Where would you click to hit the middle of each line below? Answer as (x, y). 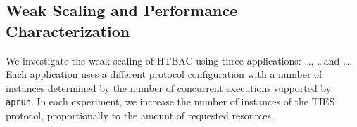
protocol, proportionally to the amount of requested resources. (140, 115)
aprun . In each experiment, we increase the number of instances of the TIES (170, 101)
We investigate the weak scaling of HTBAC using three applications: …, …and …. (179, 60)
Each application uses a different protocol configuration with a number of (164, 74)
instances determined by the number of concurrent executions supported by (169, 87)
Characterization (68, 31)
